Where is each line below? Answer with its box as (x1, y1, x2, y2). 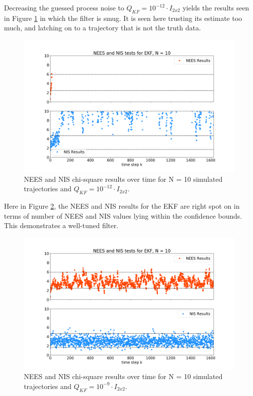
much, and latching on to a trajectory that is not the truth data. (4, 22, 201, 33)
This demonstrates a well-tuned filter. (4, 220, 119, 231)
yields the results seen (182, 2, 250, 12)
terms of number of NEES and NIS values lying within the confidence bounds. (4, 210, 242, 221)
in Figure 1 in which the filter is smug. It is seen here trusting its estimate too (4, 12, 242, 23)
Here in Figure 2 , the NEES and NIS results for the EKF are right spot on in (4, 200, 240, 211)
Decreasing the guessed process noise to (4, 2, 124, 12)
